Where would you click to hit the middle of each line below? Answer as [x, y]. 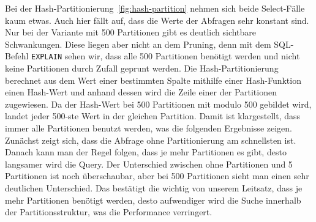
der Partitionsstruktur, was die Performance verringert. [109, 212]
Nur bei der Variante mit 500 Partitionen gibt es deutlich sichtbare [131, 32]
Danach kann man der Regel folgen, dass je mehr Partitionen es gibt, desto [146, 152]
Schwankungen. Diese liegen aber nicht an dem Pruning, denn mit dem [138, 44]
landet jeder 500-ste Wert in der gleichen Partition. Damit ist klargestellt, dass [153, 116]
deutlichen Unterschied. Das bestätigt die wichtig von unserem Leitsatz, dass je [154, 187]
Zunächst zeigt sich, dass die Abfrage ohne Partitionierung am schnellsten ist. [151, 140]
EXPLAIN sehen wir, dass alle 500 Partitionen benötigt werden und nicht [165, 56]
